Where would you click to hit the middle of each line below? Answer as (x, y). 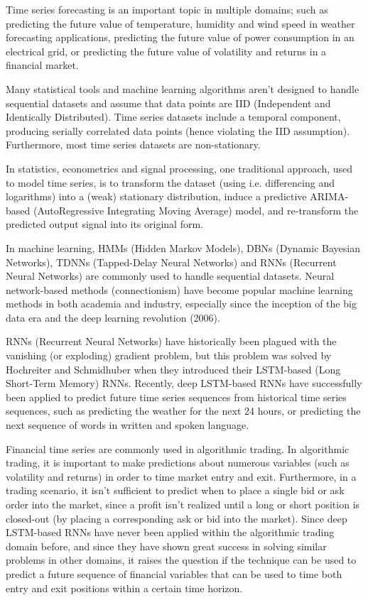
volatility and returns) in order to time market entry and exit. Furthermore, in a (181, 476)
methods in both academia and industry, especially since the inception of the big (181, 304)
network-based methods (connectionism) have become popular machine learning (179, 289)
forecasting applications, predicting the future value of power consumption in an (180, 37)
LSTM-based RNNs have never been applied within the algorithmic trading (170, 532)
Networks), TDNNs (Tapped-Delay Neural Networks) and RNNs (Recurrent (171, 262)
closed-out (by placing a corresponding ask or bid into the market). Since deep (177, 518)
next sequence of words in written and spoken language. (128, 425)
